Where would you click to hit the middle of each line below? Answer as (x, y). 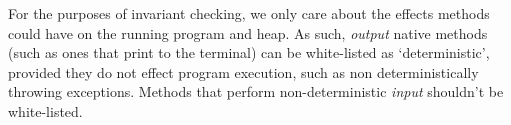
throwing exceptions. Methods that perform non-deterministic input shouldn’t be (256, 91)
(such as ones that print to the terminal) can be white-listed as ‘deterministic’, (249, 52)
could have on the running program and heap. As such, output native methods (248, 32)
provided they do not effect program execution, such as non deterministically (243, 71)
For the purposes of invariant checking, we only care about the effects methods (249, 13)
